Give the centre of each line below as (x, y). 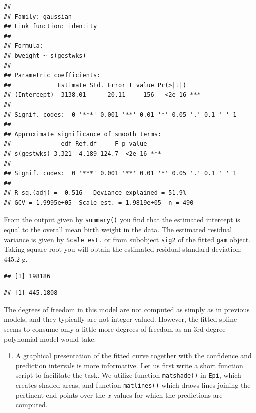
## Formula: (24, 46)
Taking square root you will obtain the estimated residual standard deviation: (123, 249)
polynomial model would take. (50, 339)
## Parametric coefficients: (52, 75)
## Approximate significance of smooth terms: (83, 134)
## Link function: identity (51, 26)
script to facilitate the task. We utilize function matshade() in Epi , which (128, 375)
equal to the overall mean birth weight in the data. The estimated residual (118, 229)
